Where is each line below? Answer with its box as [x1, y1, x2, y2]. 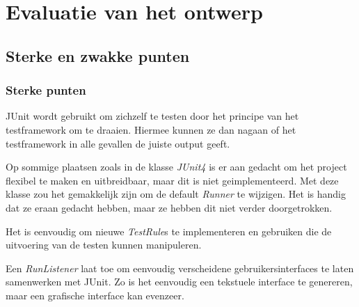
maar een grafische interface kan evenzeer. [6, 288, 184, 302]
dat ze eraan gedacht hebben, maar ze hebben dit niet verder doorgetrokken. [6, 200, 333, 214]
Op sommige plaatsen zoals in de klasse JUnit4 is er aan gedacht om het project [6, 159, 347, 174]
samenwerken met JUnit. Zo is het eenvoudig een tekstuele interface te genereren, [6, 274, 353, 289]
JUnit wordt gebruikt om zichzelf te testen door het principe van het [6, 109, 299, 123]
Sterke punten [6, 81, 86, 99]
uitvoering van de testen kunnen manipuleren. [6, 237, 202, 252]
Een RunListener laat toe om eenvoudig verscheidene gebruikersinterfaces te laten [6, 260, 354, 275]
